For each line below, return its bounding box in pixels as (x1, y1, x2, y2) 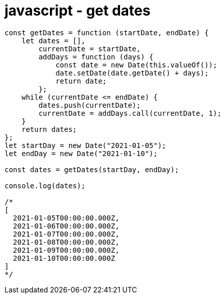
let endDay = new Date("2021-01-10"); (5, 149, 158, 158)
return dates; (21, 125, 77, 133)
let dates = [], (21, 36, 86, 45)
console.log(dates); (5, 181, 86, 190)
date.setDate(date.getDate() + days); (55, 68, 209, 77)
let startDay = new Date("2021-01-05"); (5, 141, 166, 150)
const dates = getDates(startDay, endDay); (5, 165, 179, 174)
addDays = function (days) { (38, 52, 154, 61)
